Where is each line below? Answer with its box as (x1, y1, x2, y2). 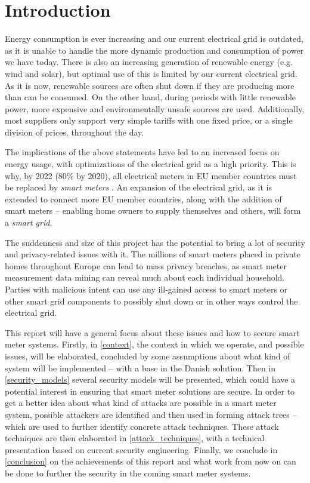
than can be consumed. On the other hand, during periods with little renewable (5, 91, 296, 103)
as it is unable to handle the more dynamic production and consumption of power (5, 44, 304, 56)
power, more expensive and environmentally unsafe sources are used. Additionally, (5, 102, 305, 115)
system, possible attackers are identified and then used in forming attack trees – (5, 408, 297, 420)
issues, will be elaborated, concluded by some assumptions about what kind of (5, 349, 290, 362)
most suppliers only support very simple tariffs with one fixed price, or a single (5, 114, 293, 127)
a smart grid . (5, 216, 52, 229)
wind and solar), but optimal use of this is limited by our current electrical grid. (5, 67, 297, 79)
